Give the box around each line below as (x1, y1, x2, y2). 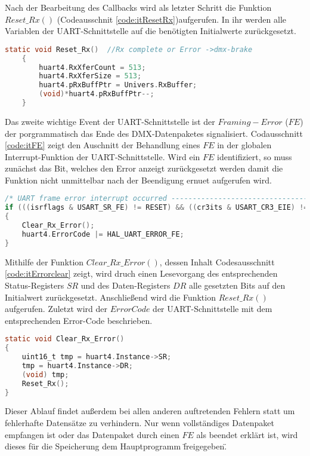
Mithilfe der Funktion (5, 255, 84, 268)
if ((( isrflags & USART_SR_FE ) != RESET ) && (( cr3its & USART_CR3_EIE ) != (5, 203, 308, 212)
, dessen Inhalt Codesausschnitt (159, 255, 275, 268)
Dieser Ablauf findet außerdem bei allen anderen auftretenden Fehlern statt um (5, 405, 295, 417)
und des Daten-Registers (80, 279, 170, 291)
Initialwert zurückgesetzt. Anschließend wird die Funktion (5, 290, 216, 303)
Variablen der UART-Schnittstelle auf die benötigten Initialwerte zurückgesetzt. (5, 25, 296, 37)
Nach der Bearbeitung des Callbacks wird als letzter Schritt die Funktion (5, 1, 272, 13)
